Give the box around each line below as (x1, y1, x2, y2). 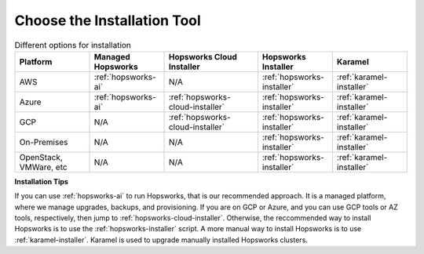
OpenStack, (19, 151, 63, 162)
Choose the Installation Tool (14, 12, 202, 29)
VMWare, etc (19, 161, 68, 172)
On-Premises (19, 136, 68, 147)
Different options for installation (14, 39, 131, 50)
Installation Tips (14, 176, 68, 186)
